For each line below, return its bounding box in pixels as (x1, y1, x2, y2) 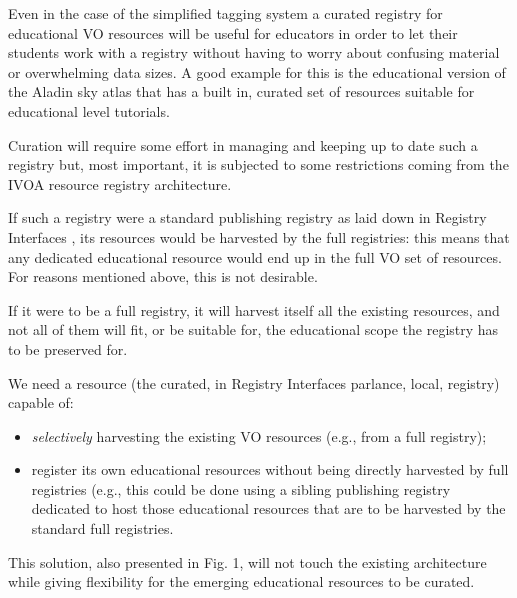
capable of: (8, 392, 74, 413)
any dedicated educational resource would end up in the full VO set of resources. (8, 246, 502, 267)
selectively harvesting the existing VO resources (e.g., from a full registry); (31, 425, 487, 446)
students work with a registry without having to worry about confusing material (8, 42, 500, 63)
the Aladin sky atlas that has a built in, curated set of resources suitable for (8, 81, 475, 102)
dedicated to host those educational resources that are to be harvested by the (31, 498, 506, 519)
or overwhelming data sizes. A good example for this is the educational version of (8, 61, 506, 82)
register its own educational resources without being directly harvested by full (31, 459, 509, 480)
